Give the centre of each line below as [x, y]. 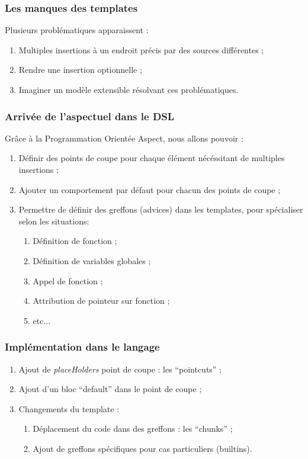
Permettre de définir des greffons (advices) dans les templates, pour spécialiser [161, 209]
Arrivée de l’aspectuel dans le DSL [90, 116]
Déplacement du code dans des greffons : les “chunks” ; [133, 428]
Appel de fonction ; [68, 280]
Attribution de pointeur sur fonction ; [101, 301]
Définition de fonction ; [75, 241]
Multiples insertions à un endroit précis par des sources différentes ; [141, 49]
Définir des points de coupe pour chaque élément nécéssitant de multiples [152, 158]
